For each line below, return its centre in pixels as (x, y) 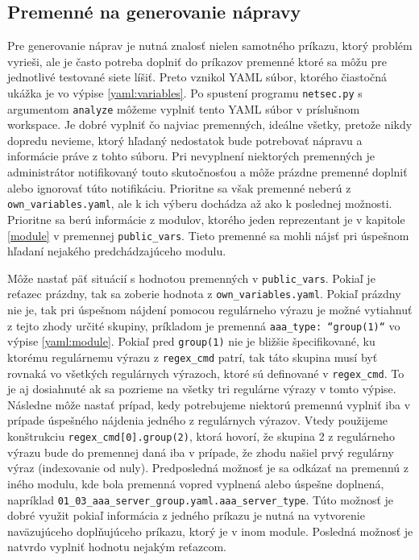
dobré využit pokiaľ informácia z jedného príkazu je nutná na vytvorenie (186, 515)
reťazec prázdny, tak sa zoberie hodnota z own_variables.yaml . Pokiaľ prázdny (204, 294)
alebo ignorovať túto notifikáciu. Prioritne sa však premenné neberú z (179, 187)
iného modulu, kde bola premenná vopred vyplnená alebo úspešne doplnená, (196, 483)
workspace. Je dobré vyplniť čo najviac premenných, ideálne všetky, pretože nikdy (210, 124)
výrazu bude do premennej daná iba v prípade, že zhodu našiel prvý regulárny (201, 452)
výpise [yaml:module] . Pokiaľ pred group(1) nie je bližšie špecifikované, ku (191, 341)
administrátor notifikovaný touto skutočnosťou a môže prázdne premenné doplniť (207, 172)
